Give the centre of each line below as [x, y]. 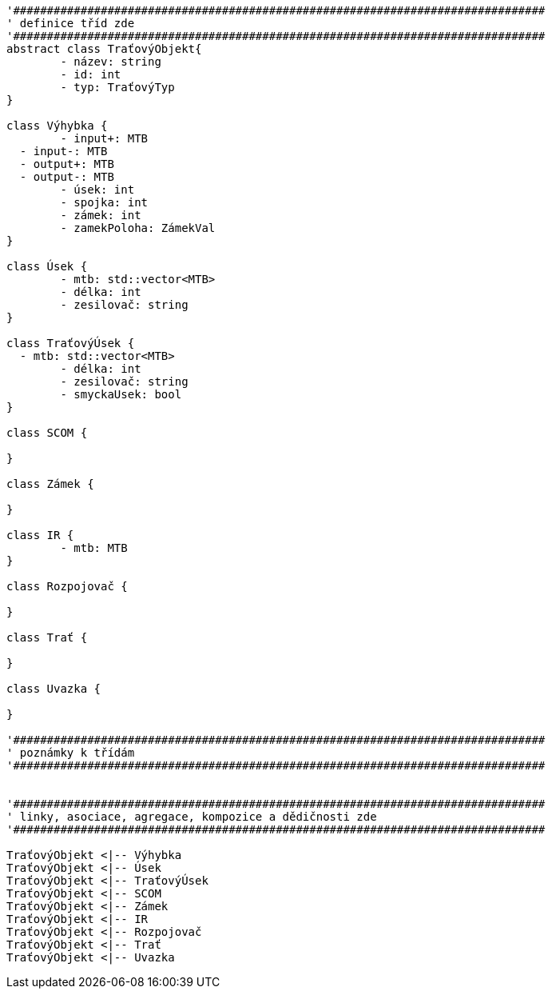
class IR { [40, 535]
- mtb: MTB [94, 548]
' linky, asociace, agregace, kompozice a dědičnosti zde [192, 817]
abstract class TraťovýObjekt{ [104, 49]
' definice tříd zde [71, 23]
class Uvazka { [54, 689]
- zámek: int [101, 215]
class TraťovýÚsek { [71, 343]
